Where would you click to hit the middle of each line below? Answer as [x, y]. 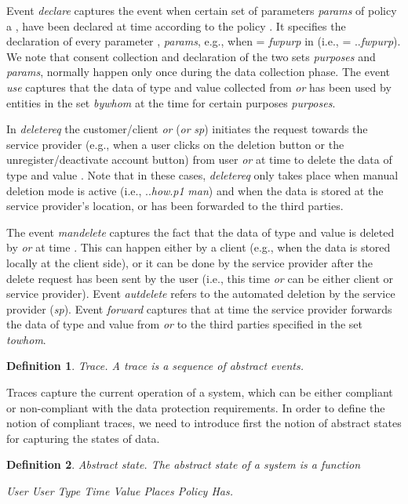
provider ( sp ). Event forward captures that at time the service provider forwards [199, 308]
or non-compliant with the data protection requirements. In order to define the [196, 407]
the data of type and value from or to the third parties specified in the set [185, 324]
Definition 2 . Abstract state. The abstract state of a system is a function [184, 464]
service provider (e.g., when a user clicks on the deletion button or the [175, 144]
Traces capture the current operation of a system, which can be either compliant [200, 392]
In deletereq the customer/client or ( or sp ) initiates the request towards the [187, 129]
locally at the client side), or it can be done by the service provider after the [189, 262]
